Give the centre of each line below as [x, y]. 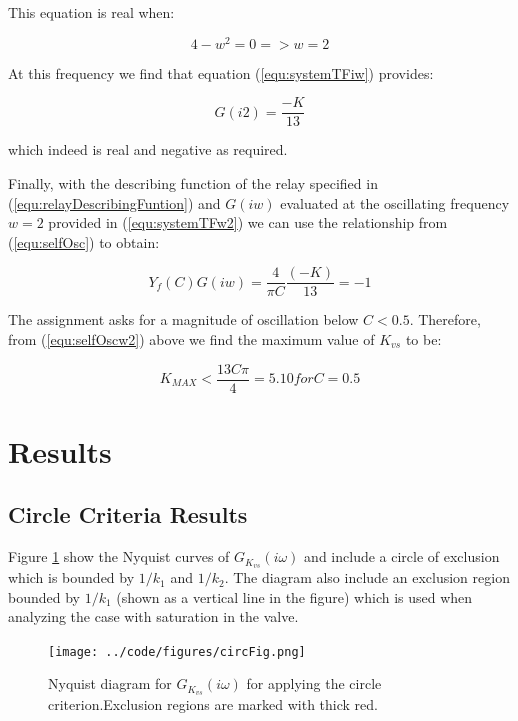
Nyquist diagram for [110, 683]
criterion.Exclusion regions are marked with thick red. [213, 704]
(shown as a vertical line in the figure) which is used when [294, 596]
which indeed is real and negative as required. [148, 149]
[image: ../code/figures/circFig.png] [177, 651]
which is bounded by [71, 577]
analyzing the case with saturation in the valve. [153, 616]
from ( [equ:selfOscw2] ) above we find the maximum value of [191, 338]
